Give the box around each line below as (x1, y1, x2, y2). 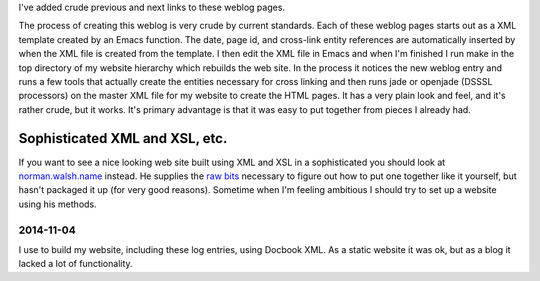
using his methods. (18, 198, 97, 210)
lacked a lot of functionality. (18, 258, 134, 270)
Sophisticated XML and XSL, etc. (18, 130, 228, 147)
